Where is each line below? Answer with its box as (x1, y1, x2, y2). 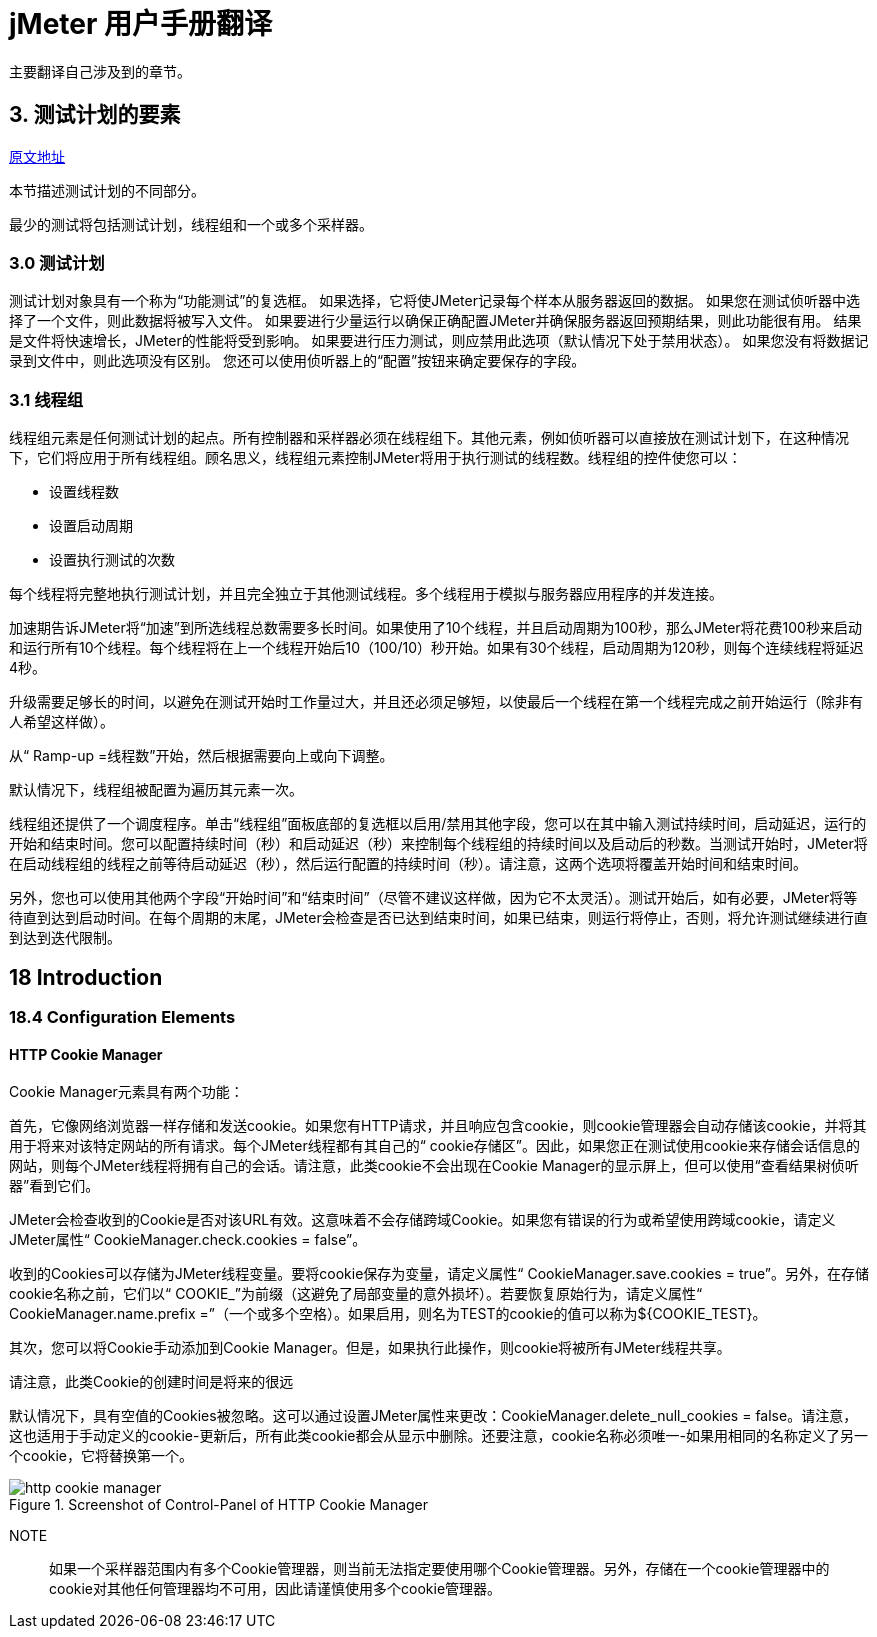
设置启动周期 (49, 517, 133, 535)
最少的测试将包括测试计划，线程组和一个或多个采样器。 (9, 215, 373, 233)
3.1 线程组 (9, 389, 84, 410)
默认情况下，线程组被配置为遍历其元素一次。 (9, 781, 303, 799)
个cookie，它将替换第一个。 (9, 1447, 194, 1465)
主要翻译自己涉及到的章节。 (9, 62, 191, 80)
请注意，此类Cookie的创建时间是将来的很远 (9, 1373, 294, 1391)
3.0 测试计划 (9, 252, 105, 273)
